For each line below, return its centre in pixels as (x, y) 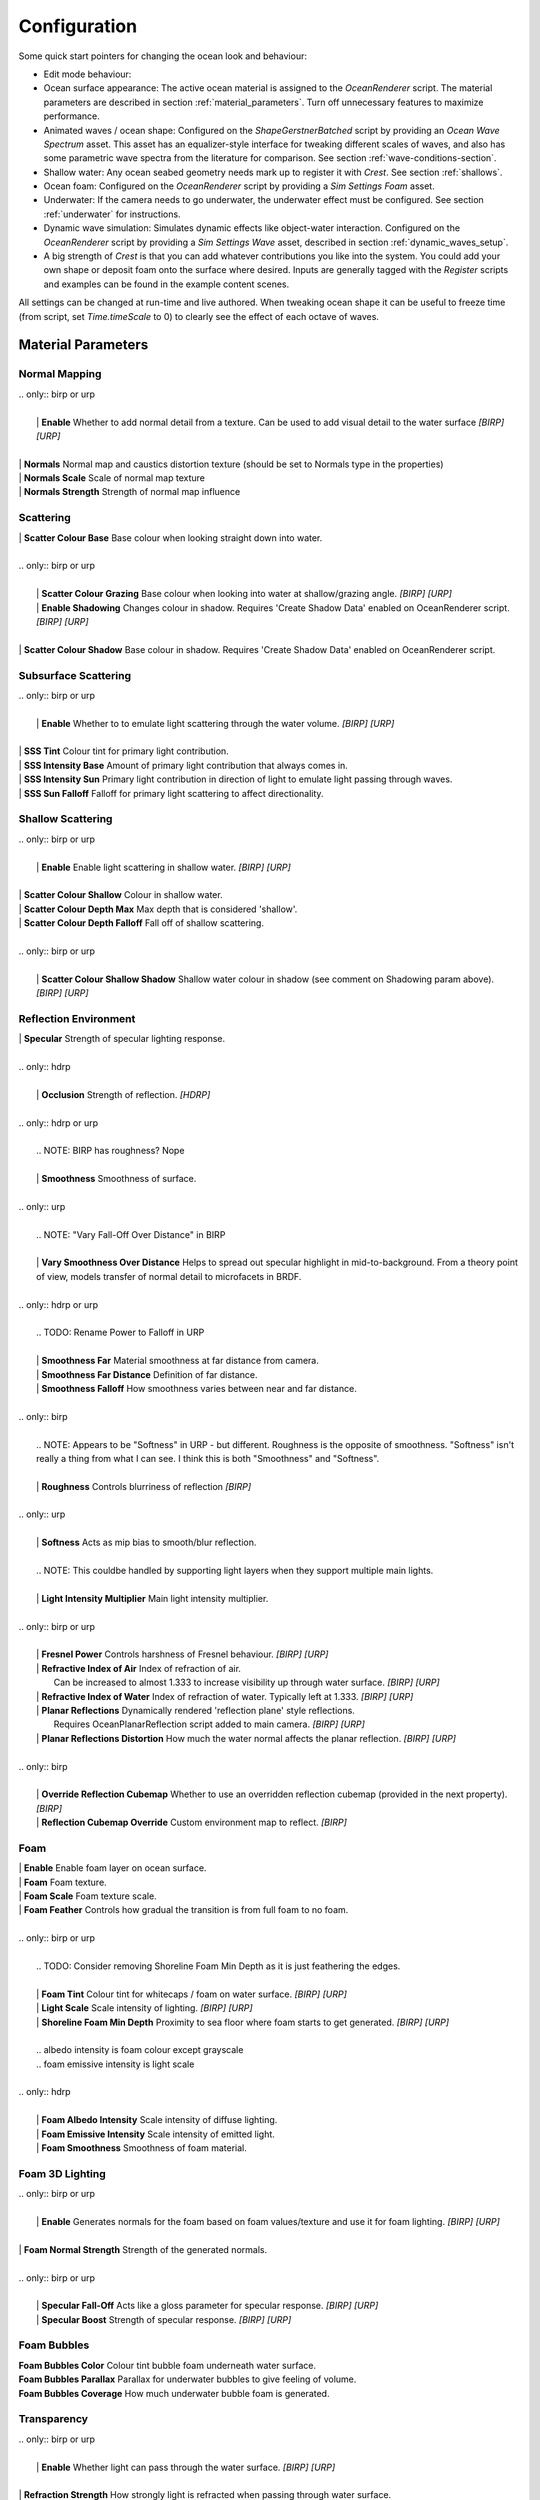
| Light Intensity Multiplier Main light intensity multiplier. (152, 1598)
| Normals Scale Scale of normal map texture (111, 478)
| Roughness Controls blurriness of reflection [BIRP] (144, 1486)
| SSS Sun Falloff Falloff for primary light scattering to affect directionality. (171, 793)
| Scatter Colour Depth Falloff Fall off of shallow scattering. (141, 923)
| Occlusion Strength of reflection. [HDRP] (123, 1094)
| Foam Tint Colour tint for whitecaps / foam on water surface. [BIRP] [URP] (191, 1994)
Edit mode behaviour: (87, 74)
